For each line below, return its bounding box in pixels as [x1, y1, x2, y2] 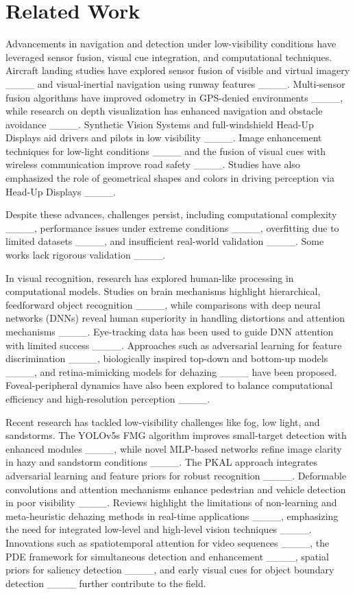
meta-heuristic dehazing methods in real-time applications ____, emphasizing [5, 508, 339, 523]
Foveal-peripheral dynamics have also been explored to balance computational [5, 378, 333, 392]
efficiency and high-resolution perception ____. [5, 391, 210, 405]
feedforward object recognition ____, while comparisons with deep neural [5, 297, 321, 311]
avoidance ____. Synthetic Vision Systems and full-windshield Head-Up [5, 117, 314, 131]
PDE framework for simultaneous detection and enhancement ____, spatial [5, 549, 329, 563]
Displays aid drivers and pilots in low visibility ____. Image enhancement [5, 130, 322, 145]
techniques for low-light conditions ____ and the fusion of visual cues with [5, 143, 326, 158]
